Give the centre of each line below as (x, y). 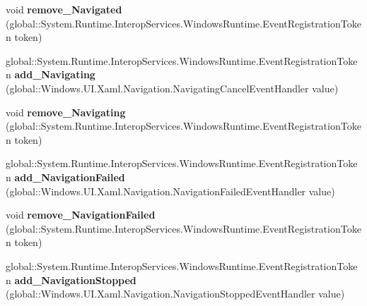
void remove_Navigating (66, 112)
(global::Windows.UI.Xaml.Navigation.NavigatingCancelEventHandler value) (172, 88)
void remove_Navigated (64, 9)
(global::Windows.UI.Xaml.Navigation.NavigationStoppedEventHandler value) (175, 294)
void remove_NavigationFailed (81, 215)
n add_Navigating (51, 74)
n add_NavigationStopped (71, 280)
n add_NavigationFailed (65, 177)
